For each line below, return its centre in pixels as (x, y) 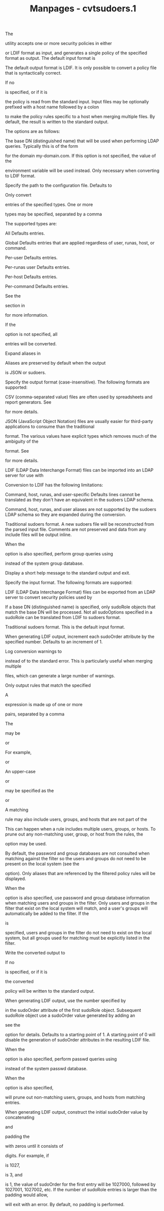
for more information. (27, 315)
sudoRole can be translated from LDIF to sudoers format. (63, 618)
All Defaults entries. (25, 233)
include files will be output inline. (39, 535)
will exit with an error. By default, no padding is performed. (65, 1205)
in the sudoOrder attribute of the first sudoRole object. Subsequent (73, 1010)
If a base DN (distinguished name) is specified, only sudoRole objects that (80, 607)
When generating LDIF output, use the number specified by (65, 1001)
